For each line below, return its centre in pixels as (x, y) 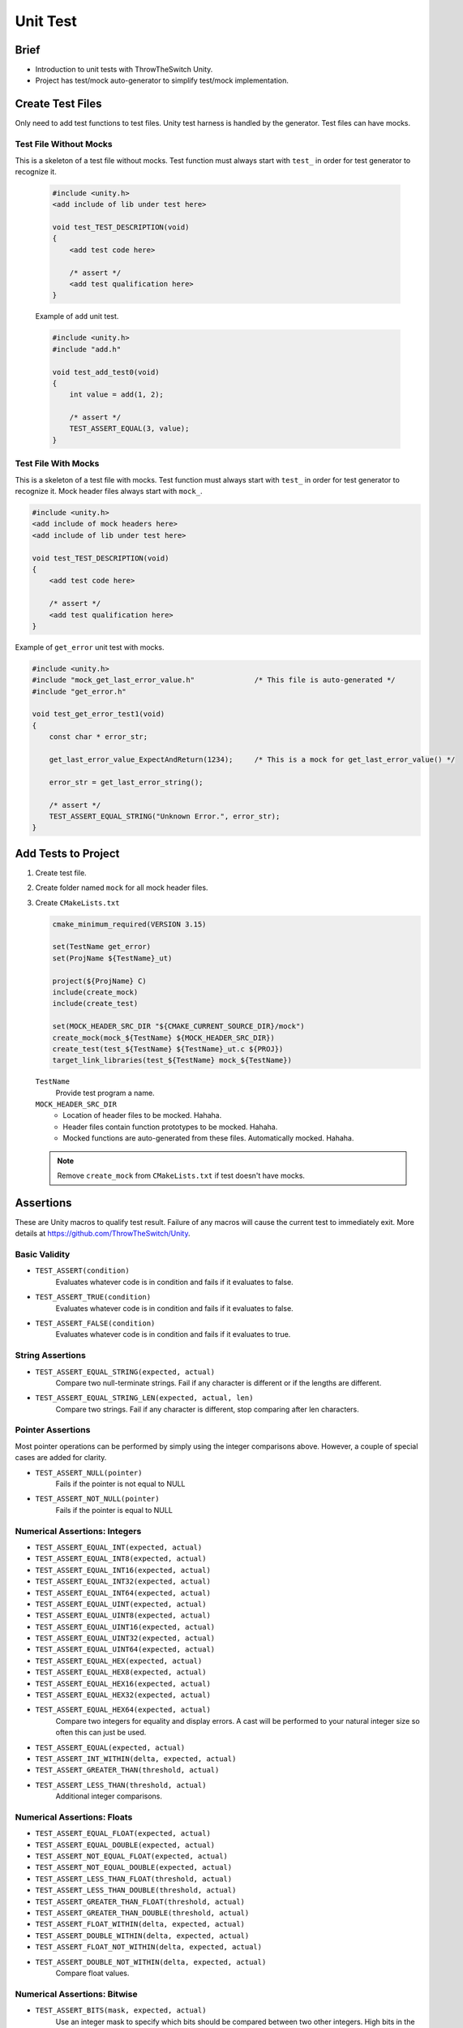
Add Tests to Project (67, 853)
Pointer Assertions (53, 1430)
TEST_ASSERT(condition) (82, 1271)
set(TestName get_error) (102, 947)
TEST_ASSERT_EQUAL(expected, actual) (110, 1747)
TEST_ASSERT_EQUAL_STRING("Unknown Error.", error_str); (165, 816)
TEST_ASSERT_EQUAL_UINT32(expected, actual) (125, 1638)
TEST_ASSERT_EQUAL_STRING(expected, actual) (125, 1372)
